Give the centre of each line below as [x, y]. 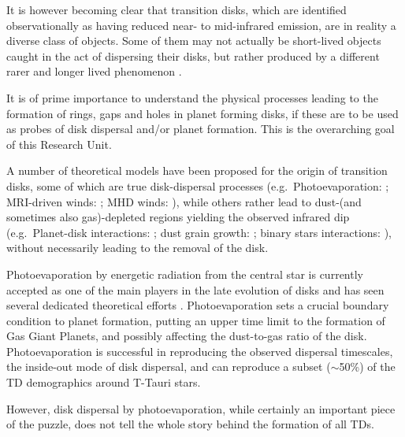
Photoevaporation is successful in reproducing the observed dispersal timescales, [200, 351]
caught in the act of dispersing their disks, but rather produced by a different [193, 56]
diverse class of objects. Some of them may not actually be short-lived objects [194, 41]
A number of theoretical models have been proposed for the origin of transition [197, 170]
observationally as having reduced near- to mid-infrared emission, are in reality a [201, 25]
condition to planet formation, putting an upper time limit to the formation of [196, 320]
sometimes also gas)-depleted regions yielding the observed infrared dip [178, 217]
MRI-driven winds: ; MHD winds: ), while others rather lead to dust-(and [184, 201]
